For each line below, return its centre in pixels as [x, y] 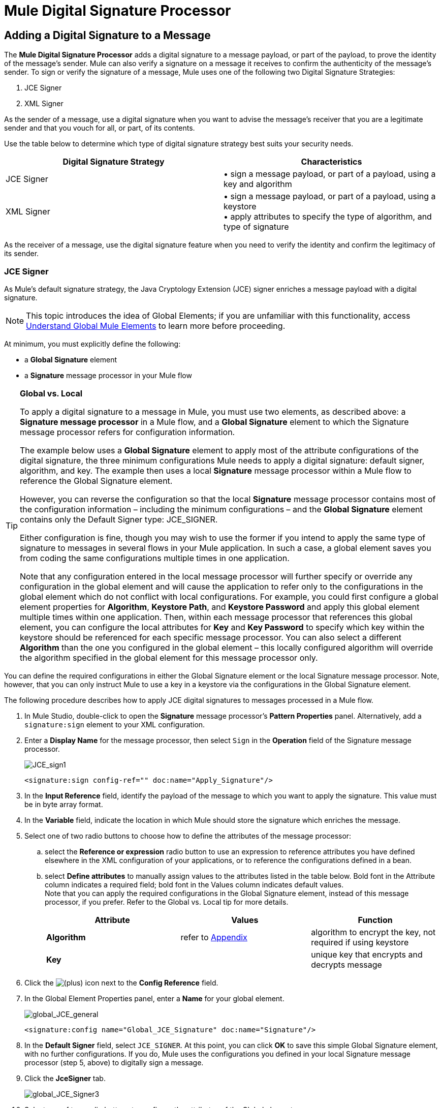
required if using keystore [360, 942]
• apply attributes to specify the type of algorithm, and [328, 217]
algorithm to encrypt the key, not [373, 932]
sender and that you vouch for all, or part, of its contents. [100, 128]
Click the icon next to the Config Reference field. [121, 982]
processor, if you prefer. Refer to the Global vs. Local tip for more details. [167, 902]
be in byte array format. [64, 804]
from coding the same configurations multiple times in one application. [155, 558]
